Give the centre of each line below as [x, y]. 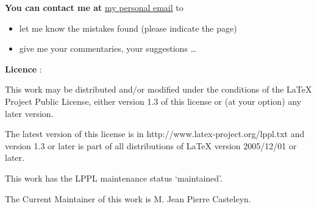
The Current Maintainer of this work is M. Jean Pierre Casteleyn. [128, 198]
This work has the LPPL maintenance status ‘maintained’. [114, 178]
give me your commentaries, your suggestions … [108, 48]
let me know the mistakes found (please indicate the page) [128, 28]
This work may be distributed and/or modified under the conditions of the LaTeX [158, 89]
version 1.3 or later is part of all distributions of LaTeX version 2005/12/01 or [151, 145]
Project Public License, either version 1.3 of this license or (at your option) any [153, 101]
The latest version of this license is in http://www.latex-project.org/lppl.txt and [155, 134]
